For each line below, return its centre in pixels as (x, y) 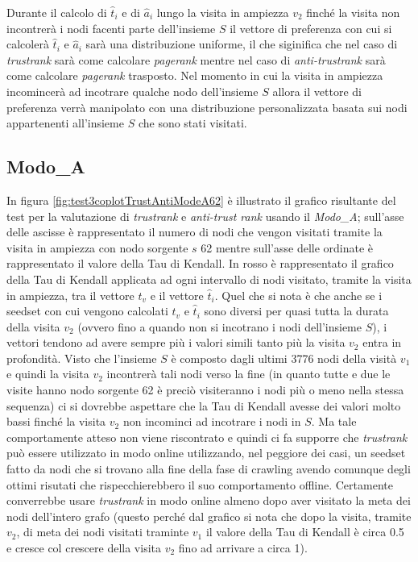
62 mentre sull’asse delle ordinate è (287, 247)
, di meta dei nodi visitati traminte (103, 532)
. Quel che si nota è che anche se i (298, 295)
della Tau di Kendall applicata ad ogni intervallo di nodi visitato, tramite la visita (209, 279)
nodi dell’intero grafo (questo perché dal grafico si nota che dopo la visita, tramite (209, 516)
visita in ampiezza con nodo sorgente (97, 247)
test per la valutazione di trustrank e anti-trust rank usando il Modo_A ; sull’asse (205, 216)
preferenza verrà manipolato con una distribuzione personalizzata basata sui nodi (207, 107)
